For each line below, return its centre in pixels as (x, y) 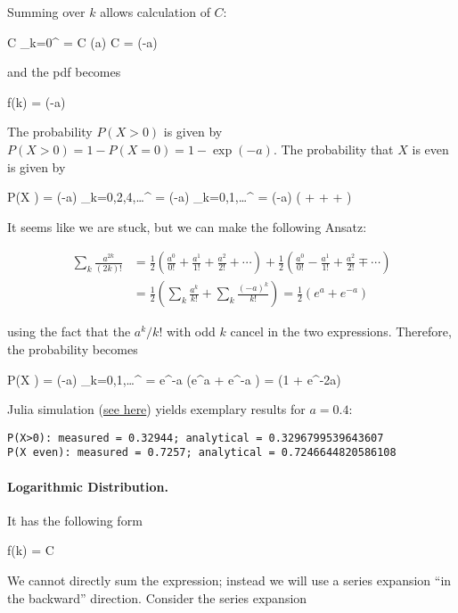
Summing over (46, 12)
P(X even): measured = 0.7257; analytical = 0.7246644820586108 (202, 453)
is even (430, 149)
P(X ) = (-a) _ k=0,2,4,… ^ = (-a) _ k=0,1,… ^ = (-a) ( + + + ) (180, 197)
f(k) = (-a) (37, 101)
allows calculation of (155, 12)
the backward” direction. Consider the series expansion (157, 597)
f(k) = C (31, 550)
